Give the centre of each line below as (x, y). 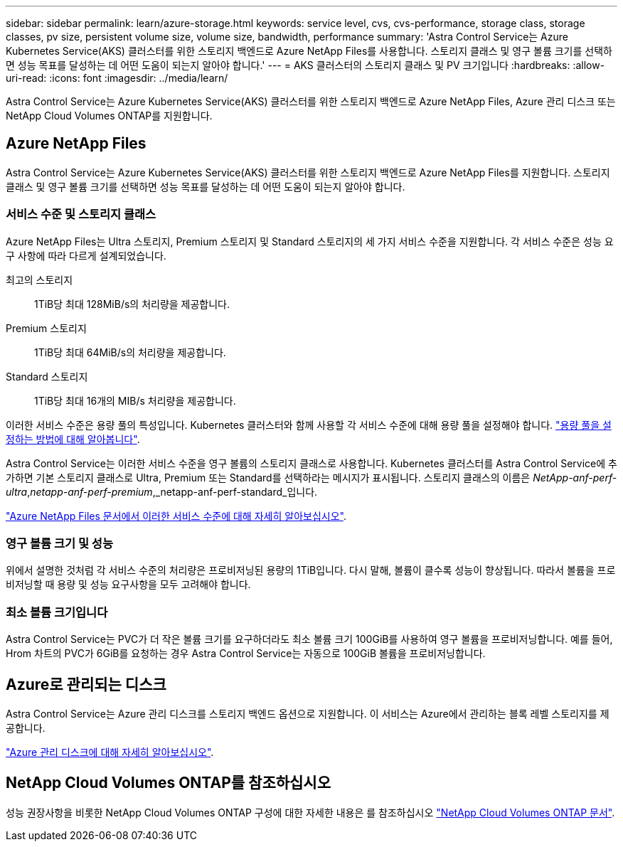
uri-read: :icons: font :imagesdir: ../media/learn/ (117, 78)
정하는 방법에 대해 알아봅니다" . (73, 439)
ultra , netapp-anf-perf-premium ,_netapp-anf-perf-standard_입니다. (162, 491)
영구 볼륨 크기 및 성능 (59, 543)
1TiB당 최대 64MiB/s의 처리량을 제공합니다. (130, 352)
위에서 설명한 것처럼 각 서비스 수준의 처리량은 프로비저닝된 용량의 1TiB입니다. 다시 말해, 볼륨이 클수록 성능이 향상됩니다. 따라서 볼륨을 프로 (311, 570)
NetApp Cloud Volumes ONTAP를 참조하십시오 (169, 783)
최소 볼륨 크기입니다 (57, 612)
